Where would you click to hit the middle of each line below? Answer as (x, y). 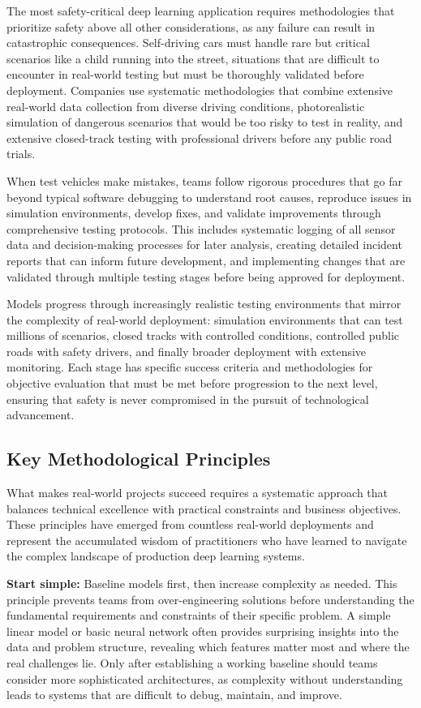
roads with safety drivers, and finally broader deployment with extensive (187, 351)
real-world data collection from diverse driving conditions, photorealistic (186, 106)
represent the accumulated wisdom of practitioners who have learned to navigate (207, 540)
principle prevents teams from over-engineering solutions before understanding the (210, 599)
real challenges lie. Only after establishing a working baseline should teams (192, 662)
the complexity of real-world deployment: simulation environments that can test (205, 319)
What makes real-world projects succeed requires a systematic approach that (198, 493)
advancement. (41, 415)
